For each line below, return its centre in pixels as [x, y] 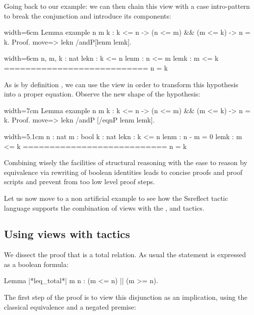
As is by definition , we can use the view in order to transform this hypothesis [121, 84]
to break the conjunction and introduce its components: [88, 15]
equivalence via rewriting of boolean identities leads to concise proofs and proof [123, 172]
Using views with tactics [67, 234]
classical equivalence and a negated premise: [70, 306]
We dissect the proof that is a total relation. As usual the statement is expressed [125, 254]
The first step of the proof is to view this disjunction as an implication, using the [126, 297]
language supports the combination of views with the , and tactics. [104, 207]
